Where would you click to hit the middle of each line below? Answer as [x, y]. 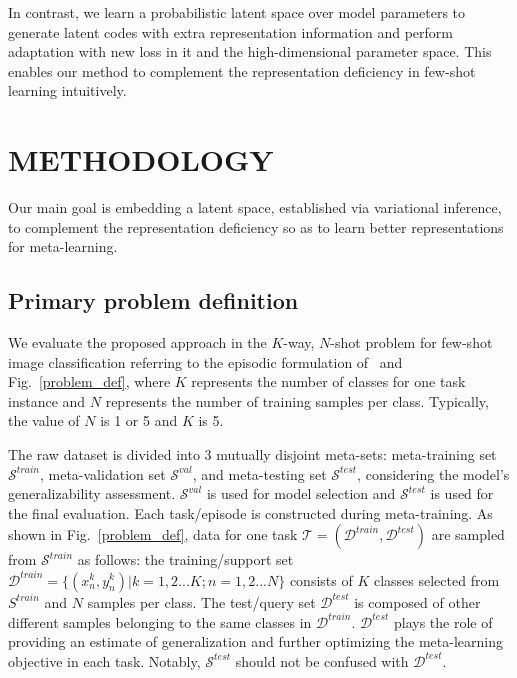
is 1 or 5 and [139, 420]
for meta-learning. [63, 246]
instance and [47, 400]
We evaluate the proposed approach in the [137, 342]
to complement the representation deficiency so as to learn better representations [256, 226]
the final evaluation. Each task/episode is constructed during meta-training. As [250, 512]
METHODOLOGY [141, 159]
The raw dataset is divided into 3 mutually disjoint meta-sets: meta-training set [252, 454]
